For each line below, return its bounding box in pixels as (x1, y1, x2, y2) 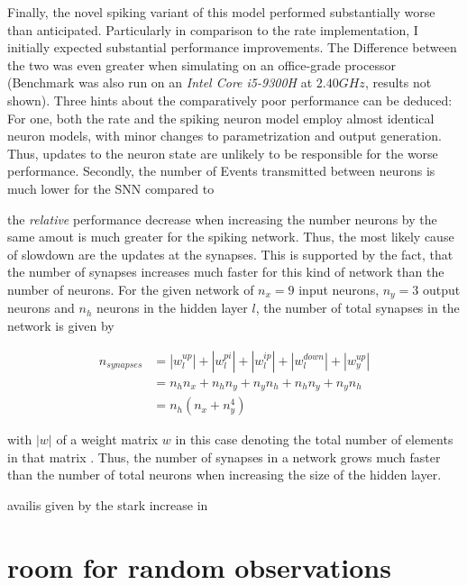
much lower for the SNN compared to (7, 178, 215, 197)
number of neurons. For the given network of (7, 279, 254, 298)
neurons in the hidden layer (96, 298, 248, 317)
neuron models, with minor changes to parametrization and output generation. (7, 126, 442, 145)
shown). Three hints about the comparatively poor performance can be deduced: (7, 90, 453, 109)
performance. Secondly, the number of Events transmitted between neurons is (7, 161, 435, 180)
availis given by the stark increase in (7, 495, 208, 514)
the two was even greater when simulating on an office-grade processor (7, 55, 396, 74)
